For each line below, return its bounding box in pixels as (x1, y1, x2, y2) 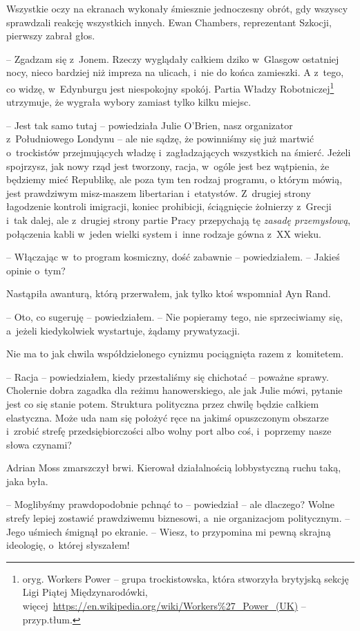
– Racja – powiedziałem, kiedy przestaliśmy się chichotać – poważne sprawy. (6, 369, 329, 384)
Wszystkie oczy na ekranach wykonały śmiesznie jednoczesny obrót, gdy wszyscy (6, 1, 348, 15)
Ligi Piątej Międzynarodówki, (22, 585, 148, 599)
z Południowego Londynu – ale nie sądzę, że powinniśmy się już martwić (6, 131, 314, 146)
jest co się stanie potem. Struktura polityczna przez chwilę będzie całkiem (6, 396, 319, 411)
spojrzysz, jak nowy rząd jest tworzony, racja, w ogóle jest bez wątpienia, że (6, 158, 330, 173)
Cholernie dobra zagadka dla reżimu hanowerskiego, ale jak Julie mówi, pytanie (6, 383, 343, 397)
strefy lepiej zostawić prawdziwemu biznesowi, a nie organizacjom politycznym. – (6, 511, 350, 525)
